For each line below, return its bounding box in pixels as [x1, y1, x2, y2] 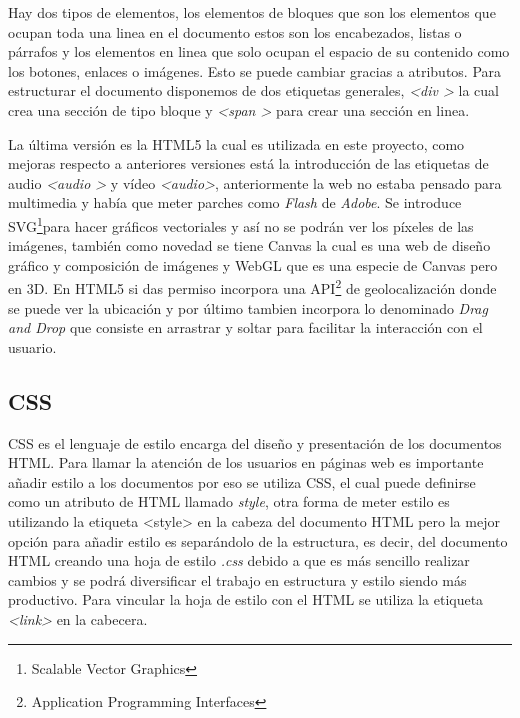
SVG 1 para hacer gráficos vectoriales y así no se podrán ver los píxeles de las [8, 212, 474, 236]
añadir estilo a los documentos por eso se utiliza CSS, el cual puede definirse [8, 471, 476, 492]
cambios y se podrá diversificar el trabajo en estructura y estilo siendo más [8, 569, 467, 590]
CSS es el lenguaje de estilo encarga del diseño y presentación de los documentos [8, 432, 502, 453]
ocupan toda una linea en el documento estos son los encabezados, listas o [8, 21, 462, 42]
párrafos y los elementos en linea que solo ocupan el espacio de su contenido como [8, 41, 510, 62]
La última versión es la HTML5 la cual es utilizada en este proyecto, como [8, 133, 465, 154]
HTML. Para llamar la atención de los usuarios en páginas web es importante [8, 452, 484, 473]
